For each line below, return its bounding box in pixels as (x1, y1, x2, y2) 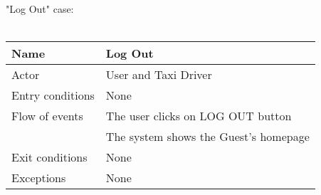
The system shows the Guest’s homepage (105, 128, 310, 145)
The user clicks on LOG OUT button (105, 107, 292, 125)
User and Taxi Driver (105, 66, 212, 83)
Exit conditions (11, 149, 88, 166)
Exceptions (11, 169, 66, 186)
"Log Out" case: (6, 1, 74, 16)
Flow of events (11, 107, 83, 125)
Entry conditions (11, 87, 95, 104)
